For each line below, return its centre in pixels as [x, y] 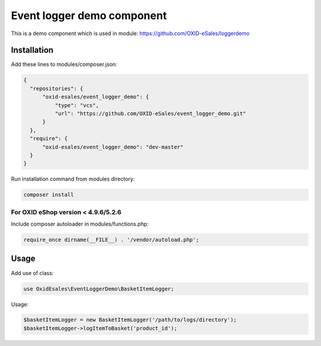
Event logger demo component [89, 15]
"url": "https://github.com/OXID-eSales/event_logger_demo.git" [150, 113]
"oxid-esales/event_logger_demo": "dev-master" [113, 147]
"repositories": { [56, 88]
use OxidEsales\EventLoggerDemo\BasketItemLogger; [99, 289]
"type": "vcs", [77, 105]
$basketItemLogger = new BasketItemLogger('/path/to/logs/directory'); [130, 320]
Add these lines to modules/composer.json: [64, 64]
